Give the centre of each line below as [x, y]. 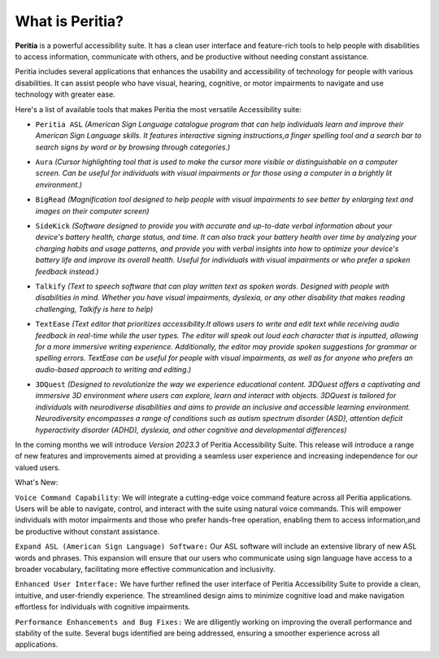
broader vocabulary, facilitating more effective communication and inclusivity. [145, 569]
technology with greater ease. [65, 94]
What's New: [37, 483]
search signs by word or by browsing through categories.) [133, 147]
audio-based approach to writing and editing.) [113, 369]
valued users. [38, 467]
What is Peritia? [69, 21]
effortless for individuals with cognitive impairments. [103, 607]
